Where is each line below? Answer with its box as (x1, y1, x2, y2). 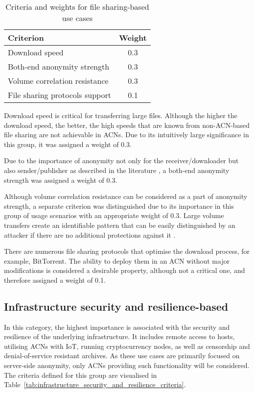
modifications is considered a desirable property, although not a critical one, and (4, 265, 245, 275)
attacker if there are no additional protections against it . (4, 229, 176, 240)
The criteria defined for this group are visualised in (4, 369, 157, 380)
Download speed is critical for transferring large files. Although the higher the (4, 110, 237, 120)
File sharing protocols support (8, 89, 111, 100)
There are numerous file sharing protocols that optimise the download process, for (4, 246, 250, 256)
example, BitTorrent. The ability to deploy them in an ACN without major (4, 255, 230, 266)
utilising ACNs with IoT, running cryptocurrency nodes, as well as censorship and (4, 341, 250, 351)
